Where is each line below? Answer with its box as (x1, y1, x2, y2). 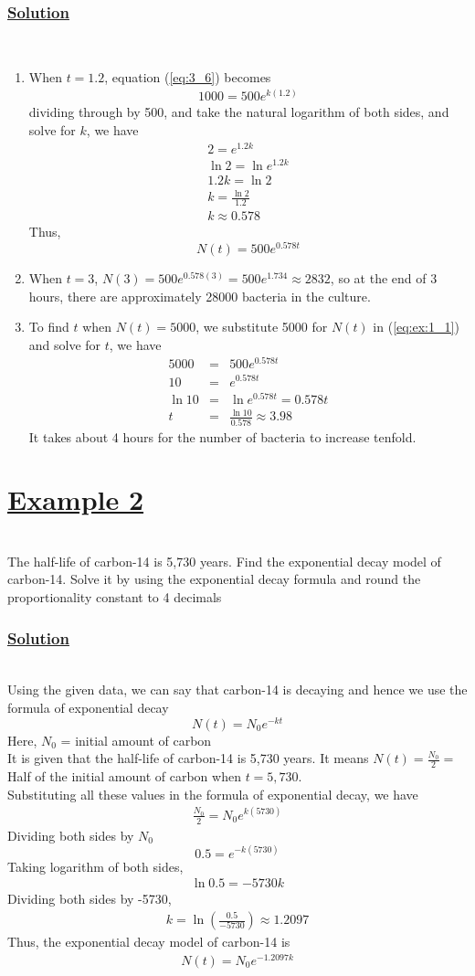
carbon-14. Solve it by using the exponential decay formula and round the (7, 569, 421, 589)
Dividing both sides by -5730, (7, 889, 172, 908)
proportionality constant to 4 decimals (7, 588, 222, 607)
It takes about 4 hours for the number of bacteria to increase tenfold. (28, 427, 417, 446)
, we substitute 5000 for (195, 317, 328, 336)
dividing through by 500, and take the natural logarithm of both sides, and (28, 102, 449, 122)
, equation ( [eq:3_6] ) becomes (104, 67, 271, 86)
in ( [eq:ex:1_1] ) (373, 317, 459, 336)
